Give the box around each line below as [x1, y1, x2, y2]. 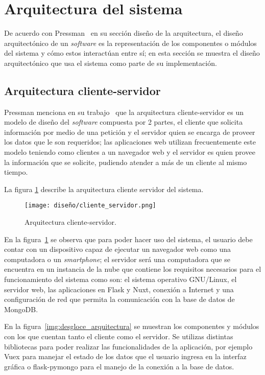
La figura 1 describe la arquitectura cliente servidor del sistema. [4, 183, 204, 194]
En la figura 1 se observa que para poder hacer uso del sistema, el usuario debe [4, 233, 253, 244]
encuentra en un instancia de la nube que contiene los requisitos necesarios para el [4, 264, 261, 274]
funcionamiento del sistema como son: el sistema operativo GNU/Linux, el [4, 274, 237, 285]
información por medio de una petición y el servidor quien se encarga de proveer [4, 126, 255, 137]
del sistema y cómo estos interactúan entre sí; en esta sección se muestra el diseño [4, 48, 260, 58]
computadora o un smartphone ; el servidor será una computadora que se [4, 253, 230, 264]
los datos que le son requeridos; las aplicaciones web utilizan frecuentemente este [4, 136, 256, 147]
